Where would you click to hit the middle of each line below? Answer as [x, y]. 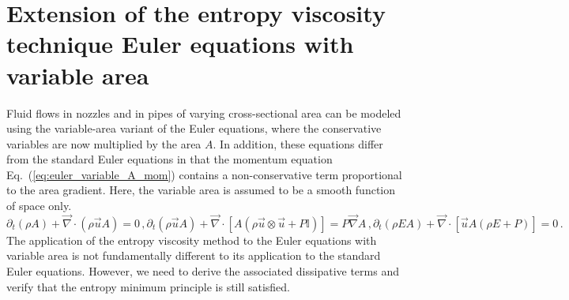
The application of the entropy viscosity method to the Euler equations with [192, 240]
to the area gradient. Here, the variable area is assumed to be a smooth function [201, 190]
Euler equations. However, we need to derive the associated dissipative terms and [203, 271]
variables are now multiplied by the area [104, 143]
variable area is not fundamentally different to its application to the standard [194, 255]
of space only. [39, 206]
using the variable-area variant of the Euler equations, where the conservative [194, 128]
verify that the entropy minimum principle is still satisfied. [149, 286]
